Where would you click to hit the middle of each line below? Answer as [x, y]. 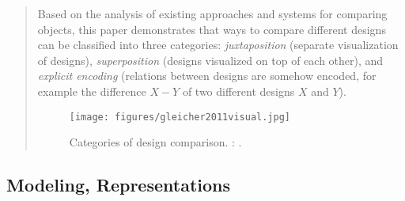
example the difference [92, 91]
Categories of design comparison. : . [155, 142]
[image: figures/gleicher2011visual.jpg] [180, 117]
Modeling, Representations [119, 185]
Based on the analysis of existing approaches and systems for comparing [212, 13]
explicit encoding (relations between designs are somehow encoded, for [207, 76]
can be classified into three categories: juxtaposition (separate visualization [218, 45]
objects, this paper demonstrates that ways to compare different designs [212, 29]
